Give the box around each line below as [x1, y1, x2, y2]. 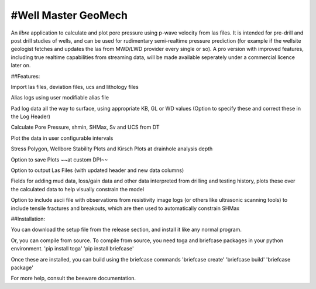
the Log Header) [11, 113, 51, 120]
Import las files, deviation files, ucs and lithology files [11, 83, 139, 90]
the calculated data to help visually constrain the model [11, 185, 145, 192]
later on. [11, 62, 31, 69]
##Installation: [11, 215, 45, 222]
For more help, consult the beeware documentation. [11, 275, 136, 282]
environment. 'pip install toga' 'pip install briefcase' [11, 245, 134, 252]
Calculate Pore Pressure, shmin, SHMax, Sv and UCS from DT [11, 123, 160, 131]
